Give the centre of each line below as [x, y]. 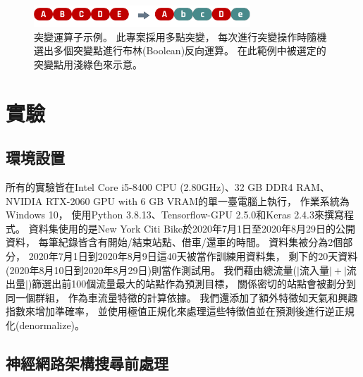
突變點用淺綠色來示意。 [88, 64]
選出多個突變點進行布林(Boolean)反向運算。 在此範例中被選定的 [180, 50]
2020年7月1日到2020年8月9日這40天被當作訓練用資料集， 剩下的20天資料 [193, 255]
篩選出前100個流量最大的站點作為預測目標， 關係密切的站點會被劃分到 [194, 284]
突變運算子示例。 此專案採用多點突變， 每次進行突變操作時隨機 [180, 36]
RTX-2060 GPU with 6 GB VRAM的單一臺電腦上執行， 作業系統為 [197, 200]
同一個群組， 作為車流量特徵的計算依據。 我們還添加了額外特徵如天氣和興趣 [182, 297]
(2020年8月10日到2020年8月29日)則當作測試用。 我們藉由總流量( [151, 270]
